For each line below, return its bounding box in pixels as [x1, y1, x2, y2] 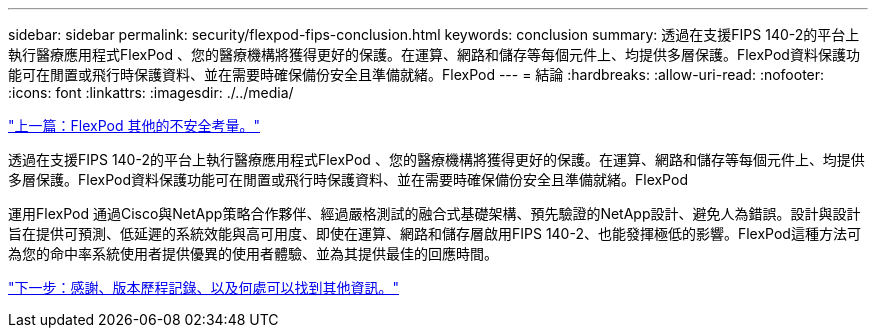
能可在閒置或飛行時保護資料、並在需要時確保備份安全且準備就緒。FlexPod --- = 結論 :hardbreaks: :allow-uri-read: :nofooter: [8, 66, 825, 83]
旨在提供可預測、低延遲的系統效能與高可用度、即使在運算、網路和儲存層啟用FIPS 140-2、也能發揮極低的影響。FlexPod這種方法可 [8, 225, 861, 242]
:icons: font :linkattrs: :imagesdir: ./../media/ [8, 84, 294, 101]
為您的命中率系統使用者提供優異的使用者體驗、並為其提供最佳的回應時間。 [8, 245, 498, 262]
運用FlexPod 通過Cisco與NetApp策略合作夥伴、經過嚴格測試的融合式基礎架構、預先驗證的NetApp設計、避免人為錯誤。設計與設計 [8, 205, 861, 222]
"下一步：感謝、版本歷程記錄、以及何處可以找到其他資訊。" [8, 279, 400, 296]
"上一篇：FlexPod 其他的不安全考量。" [8, 117, 260, 134]
